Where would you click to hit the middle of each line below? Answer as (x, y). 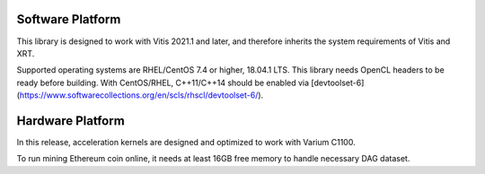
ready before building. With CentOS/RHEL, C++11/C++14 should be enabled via (163, 83)
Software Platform (69, 19)
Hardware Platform (71, 121)
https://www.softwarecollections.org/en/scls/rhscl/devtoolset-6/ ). (141, 95)
